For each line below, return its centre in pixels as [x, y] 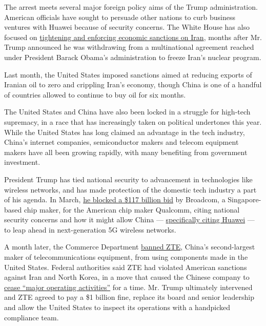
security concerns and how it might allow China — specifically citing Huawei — [129, 219]
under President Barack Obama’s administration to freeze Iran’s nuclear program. [133, 57]
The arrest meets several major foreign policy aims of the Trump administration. [131, 7]
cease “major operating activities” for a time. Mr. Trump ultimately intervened [128, 287]
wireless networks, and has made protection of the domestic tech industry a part [130, 189]
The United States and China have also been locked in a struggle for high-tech [127, 112]
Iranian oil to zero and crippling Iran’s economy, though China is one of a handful [133, 84]
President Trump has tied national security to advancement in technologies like [128, 179]
